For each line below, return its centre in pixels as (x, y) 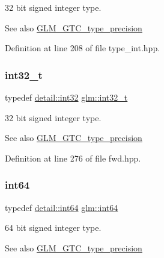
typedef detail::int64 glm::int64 (62, 207)
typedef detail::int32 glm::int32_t (66, 97)
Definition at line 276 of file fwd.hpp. (73, 158)
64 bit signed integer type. (53, 228)
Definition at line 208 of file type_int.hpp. (83, 48)
